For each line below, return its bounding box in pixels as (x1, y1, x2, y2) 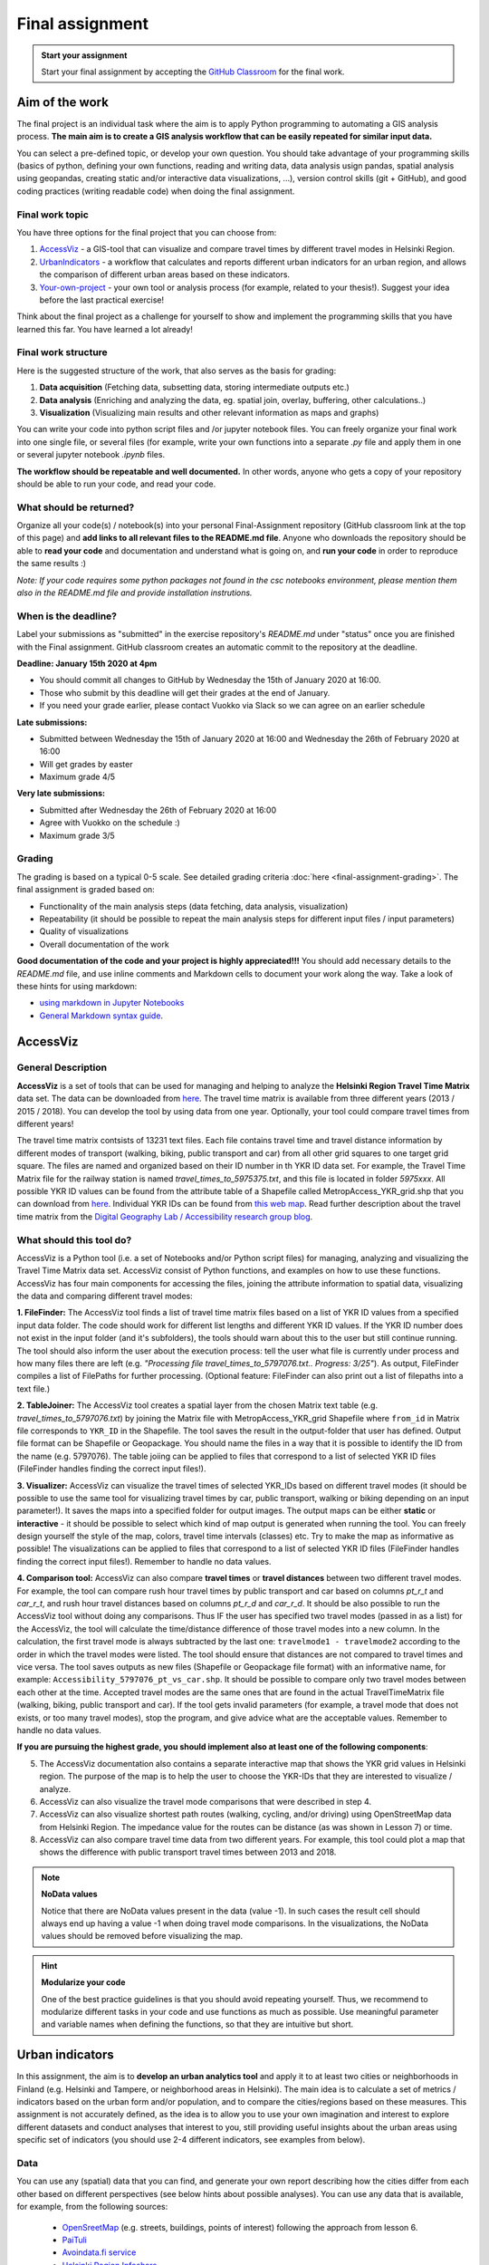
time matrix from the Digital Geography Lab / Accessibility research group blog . (16, 1210, 313, 1222)
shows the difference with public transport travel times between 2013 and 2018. (39, 1846, 337, 1857)
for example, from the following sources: (16, 2202, 168, 2212)
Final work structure (16, 346, 108, 359)
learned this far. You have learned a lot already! (16, 323, 194, 334)
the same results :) (16, 558, 86, 569)
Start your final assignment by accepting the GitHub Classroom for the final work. (41, 66, 345, 77)
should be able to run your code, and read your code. (16, 478, 216, 489)
